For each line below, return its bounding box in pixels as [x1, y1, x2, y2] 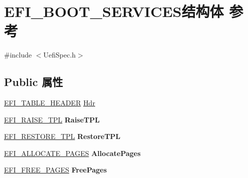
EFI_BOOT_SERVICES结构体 [4, 1, 224, 21]
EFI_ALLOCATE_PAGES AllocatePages [4, 147, 141, 158]
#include [4, 49, 32, 60]
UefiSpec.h [43, 49, 76, 60]
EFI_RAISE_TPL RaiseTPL [4, 114, 100, 124]
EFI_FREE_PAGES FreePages [4, 164, 107, 175]
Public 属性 [4, 74, 63, 89]
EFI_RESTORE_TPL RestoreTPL [4, 131, 121, 141]
